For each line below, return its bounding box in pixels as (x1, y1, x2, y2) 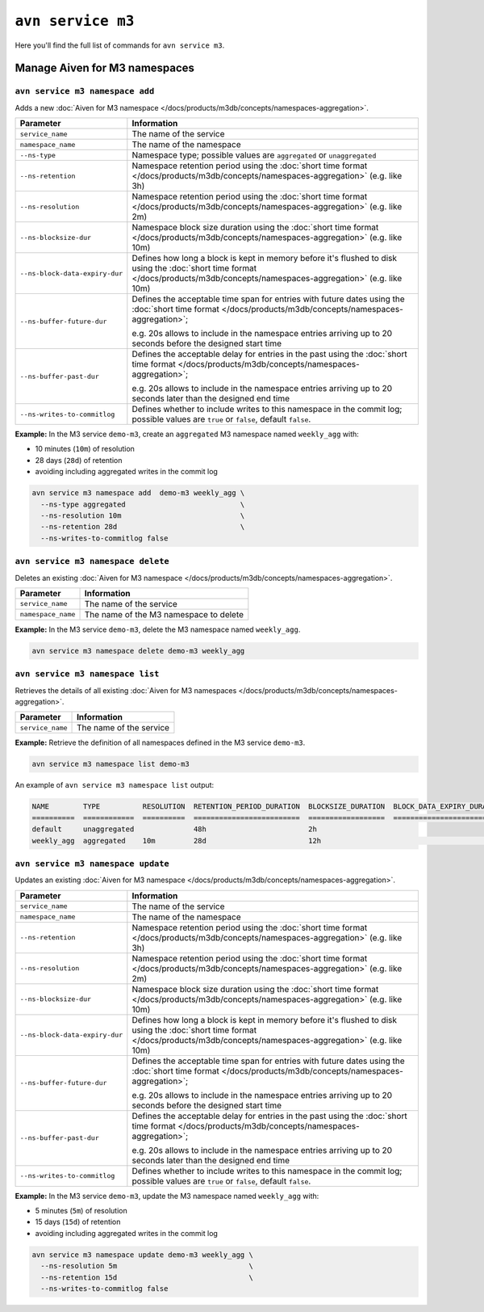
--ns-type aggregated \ (40, 499, 245, 509)
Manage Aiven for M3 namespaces (15, 61, 195, 75)
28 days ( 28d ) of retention (35, 455, 123, 465)
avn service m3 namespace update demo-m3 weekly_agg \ (31, 1250, 253, 1259)
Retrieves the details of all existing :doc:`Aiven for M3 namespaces (15, 685, 237, 695)
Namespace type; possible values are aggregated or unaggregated (131, 149, 377, 161)
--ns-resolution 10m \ (40, 511, 245, 520)
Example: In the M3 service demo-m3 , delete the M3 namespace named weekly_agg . (15, 624, 301, 634)
